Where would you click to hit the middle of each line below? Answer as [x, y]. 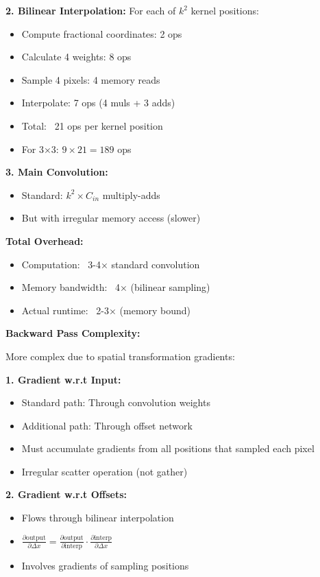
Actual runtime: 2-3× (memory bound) [106, 310]
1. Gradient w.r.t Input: [63, 379]
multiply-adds [131, 195]
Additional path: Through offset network [107, 425]
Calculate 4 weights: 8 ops [76, 57]
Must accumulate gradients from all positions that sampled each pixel [168, 448]
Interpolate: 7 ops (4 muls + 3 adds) [98, 103]
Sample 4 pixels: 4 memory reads [91, 79]
